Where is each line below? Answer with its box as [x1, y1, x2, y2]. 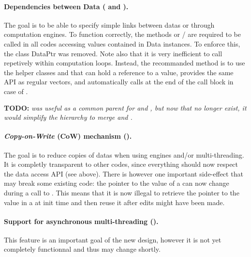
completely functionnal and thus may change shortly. [4, 244, 161, 254]
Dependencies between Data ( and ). [4, 1, 129, 11]
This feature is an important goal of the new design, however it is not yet [4, 234, 221, 244]
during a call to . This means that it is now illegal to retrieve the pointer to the [4, 187, 239, 197]
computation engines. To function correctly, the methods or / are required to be [4, 29, 241, 39]
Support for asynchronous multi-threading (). [4, 216, 159, 226]
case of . [4, 86, 28, 96]
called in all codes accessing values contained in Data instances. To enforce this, [4, 38, 240, 48]
